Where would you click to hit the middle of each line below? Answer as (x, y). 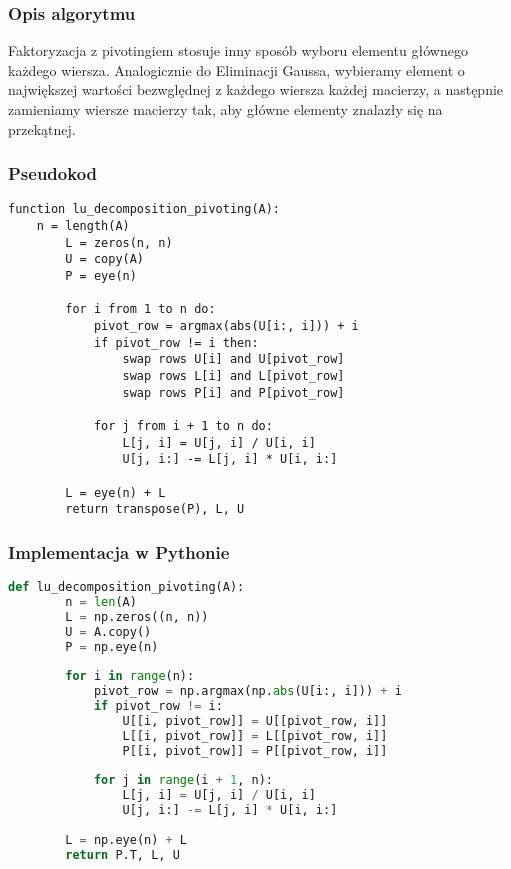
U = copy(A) (105, 259)
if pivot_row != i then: (176, 342)
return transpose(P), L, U (155, 509)
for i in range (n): (130, 676)
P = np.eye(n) (112, 646)
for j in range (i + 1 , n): (183, 780)
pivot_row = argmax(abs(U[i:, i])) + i (226, 326)
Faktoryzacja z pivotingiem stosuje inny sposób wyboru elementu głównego (238, 50)
